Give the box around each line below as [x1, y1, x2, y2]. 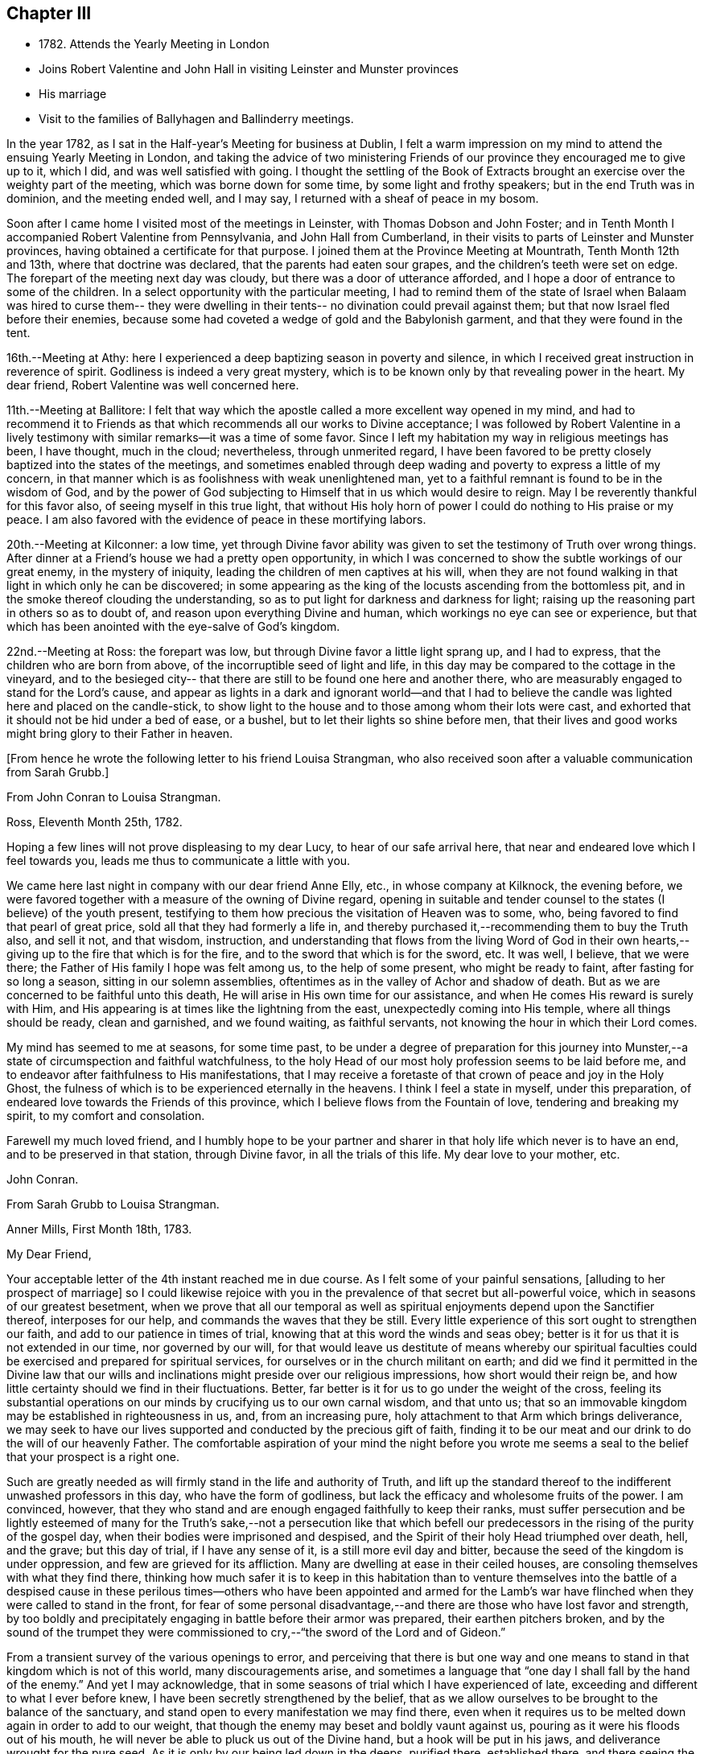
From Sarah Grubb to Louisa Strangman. [6, 1197, 220, 1212]
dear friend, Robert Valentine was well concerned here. [6, 378, 299, 393]
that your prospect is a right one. [6, 1450, 179, 1464]
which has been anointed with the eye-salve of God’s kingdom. [6, 620, 340, 634]
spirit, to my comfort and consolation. [6, 1109, 205, 1123]
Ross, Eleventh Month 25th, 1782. [6, 815, 183, 830]
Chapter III [6, 3, 92, 23]
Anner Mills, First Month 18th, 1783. [6, 1222, 192, 1237]
